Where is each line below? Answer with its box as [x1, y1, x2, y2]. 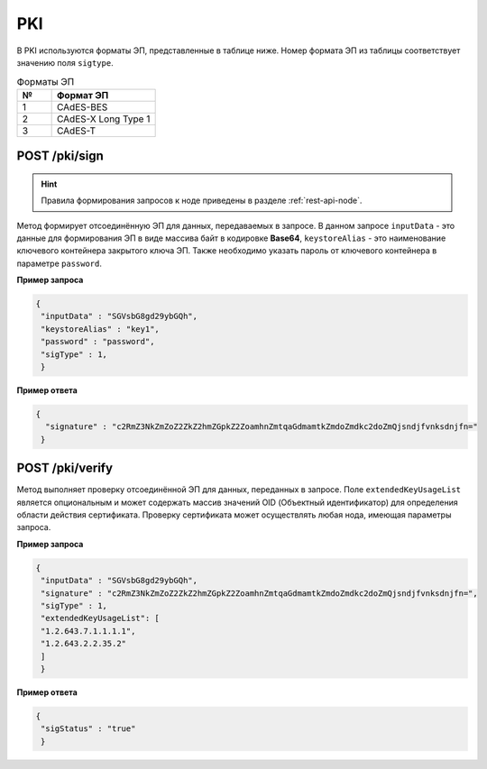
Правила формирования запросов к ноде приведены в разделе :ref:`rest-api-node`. [41, 195, 363, 206]
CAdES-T [56, 124, 96, 137]
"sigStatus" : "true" [41, 724, 136, 734]
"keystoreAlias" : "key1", [41, 324, 160, 334]
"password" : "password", [41, 336, 155, 347]
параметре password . [16, 258, 103, 269]
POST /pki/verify [16, 461, 113, 476]
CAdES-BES [56, 100, 108, 113]
